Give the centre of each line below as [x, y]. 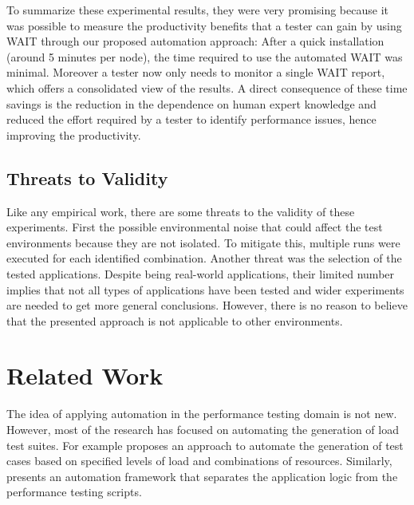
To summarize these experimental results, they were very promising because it [197, 10]
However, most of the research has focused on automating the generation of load [203, 430]
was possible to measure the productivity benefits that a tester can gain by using [204, 25]
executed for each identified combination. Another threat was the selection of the [204, 258]
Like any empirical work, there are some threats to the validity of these [181, 211]
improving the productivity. [74, 134]
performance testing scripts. [74, 492]
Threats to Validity [87, 178]
